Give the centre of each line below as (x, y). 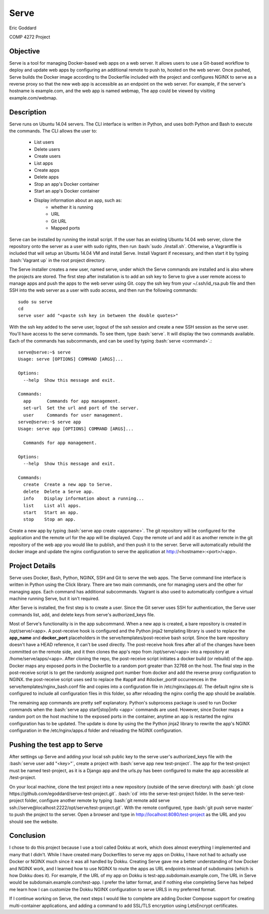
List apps (44, 163)
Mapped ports (66, 228)
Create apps (47, 170)
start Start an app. (51, 513)
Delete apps (47, 177)
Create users (47, 156)
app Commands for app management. (72, 401)
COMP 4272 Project (30, 37)
